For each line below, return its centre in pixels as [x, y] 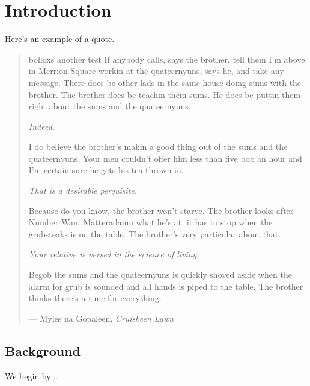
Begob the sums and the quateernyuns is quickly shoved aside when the [160, 274]
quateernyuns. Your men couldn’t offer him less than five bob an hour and [165, 158]
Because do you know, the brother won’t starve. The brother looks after [161, 210]
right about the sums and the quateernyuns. [110, 106]
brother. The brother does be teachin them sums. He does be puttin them [165, 94]
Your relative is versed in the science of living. [114, 254]
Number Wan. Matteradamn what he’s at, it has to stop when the [150, 222]
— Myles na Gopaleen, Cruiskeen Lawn [101, 318]
